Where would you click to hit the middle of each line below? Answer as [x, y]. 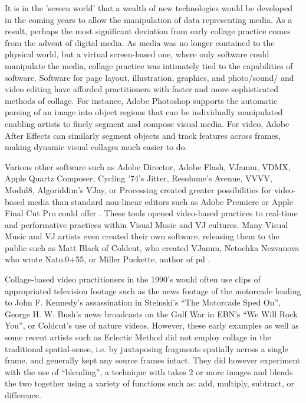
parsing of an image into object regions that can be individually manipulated [144, 112]
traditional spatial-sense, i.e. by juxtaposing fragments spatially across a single [147, 348]
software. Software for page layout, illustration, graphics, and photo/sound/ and [149, 77]
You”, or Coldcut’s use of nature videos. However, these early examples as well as [152, 325]
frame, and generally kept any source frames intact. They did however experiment [153, 360]
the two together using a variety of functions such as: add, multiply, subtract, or [149, 383]
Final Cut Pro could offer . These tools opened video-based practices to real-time [151, 213]
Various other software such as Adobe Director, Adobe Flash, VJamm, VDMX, [148, 166]
